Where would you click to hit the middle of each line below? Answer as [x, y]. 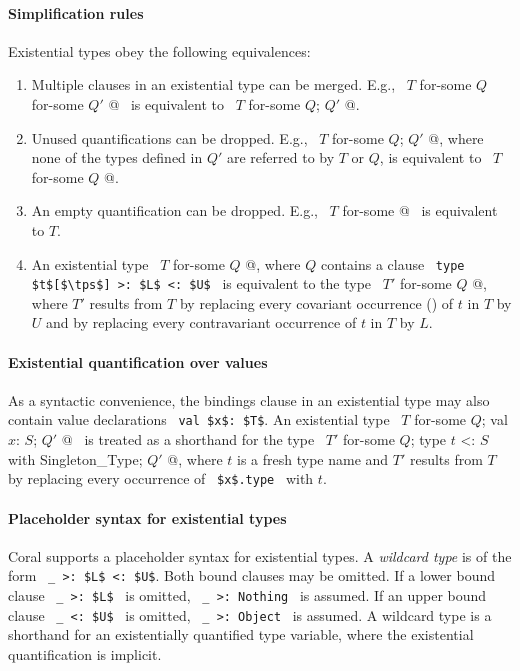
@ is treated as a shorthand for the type [188, 439]
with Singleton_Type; [75, 458]
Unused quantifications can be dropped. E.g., [169, 137]
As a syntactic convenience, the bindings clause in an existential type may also [249, 399]
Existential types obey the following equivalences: [159, 50]
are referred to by [280, 157]
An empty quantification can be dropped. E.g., [174, 210]
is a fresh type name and [313, 458]
